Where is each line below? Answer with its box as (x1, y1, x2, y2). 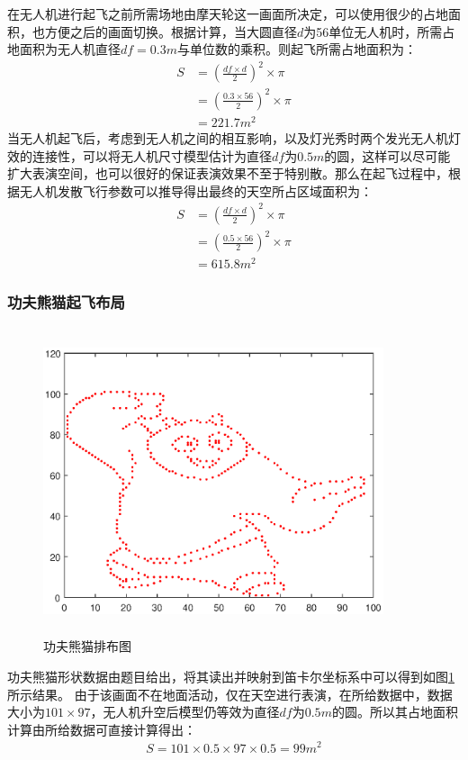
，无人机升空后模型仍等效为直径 (90, 702, 280, 721)
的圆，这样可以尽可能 (324, 146, 451, 165)
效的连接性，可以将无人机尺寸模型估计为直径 (7, 146, 272, 165)
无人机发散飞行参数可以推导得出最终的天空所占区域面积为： (19, 181, 373, 200)
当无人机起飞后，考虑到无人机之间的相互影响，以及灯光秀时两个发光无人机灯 (7, 128, 461, 147)
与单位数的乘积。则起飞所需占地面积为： (177, 40, 418, 59)
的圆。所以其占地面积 (331, 702, 458, 721)
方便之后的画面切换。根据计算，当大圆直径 (44, 22, 297, 41)
